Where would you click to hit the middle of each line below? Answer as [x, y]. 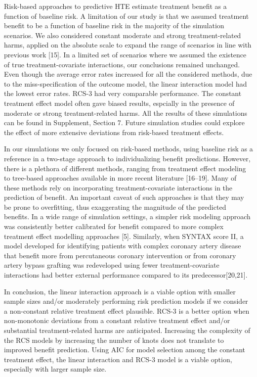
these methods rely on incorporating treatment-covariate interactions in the [118, 187]
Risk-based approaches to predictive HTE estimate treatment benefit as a [115, 6]
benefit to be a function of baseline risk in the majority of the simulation [114, 25]
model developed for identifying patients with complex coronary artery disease [123, 246]
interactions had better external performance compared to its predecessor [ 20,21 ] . [126, 275]
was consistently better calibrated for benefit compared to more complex [114, 226]
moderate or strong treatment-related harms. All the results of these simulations [126, 113]
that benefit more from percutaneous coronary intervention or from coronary [120, 255]
